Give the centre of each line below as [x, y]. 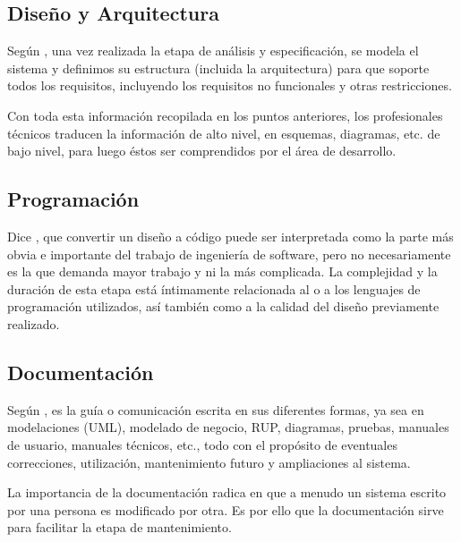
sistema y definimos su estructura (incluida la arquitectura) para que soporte [218, 68]
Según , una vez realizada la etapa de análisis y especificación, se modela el [213, 51]
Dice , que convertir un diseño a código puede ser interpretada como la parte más [230, 236]
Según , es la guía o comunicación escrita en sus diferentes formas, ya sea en [216, 409]
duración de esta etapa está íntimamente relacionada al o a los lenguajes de [214, 288]
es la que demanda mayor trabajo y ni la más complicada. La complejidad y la [222, 271]
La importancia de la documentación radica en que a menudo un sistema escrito [227, 492]
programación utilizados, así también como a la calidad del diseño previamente [223, 306]
